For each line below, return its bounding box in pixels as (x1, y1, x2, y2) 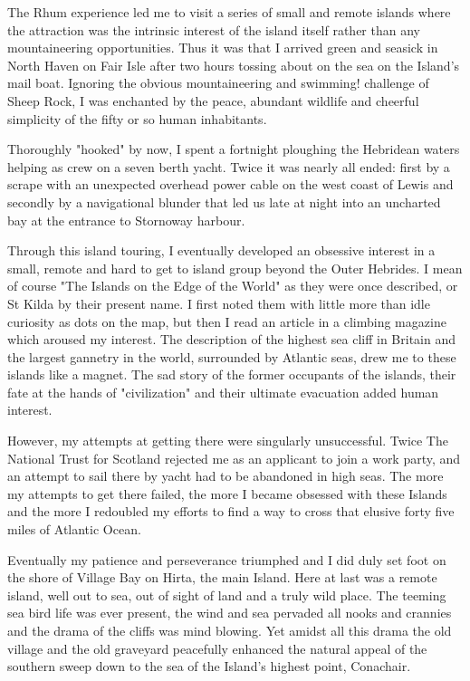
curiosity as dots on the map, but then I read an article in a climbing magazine (7, 312, 446, 331)
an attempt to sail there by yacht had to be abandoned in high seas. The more (7, 466, 444, 485)
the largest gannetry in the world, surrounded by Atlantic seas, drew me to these (7, 347, 456, 366)
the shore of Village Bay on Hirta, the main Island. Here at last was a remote (7, 568, 437, 587)
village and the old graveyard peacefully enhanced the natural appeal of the (7, 638, 427, 657)
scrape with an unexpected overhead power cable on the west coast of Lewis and (7, 175, 454, 194)
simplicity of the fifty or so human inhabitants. (7, 109, 267, 128)
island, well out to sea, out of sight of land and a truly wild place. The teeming (7, 585, 446, 604)
